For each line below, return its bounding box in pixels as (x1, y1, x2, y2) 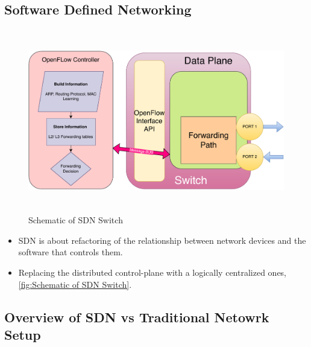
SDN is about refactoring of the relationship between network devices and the (18, 234, 306, 246)
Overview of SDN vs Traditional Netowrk (4, 307, 269, 326)
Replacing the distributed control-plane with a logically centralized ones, (18, 266, 287, 278)
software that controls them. (18, 246, 123, 258)
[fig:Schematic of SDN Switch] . (18, 278, 132, 290)
